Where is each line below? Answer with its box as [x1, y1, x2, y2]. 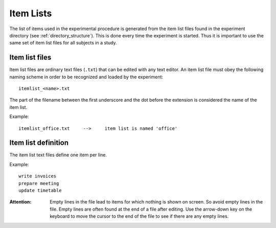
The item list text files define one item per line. [9, 152, 107, 158]
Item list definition [9, 139, 69, 147]
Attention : [9, 199, 32, 205]
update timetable [18, 188, 62, 194]
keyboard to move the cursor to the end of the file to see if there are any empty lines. [50, 213, 229, 219]
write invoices [18, 173, 57, 179]
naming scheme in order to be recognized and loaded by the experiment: [9, 74, 164, 80]
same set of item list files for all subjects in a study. [9, 40, 117, 46]
